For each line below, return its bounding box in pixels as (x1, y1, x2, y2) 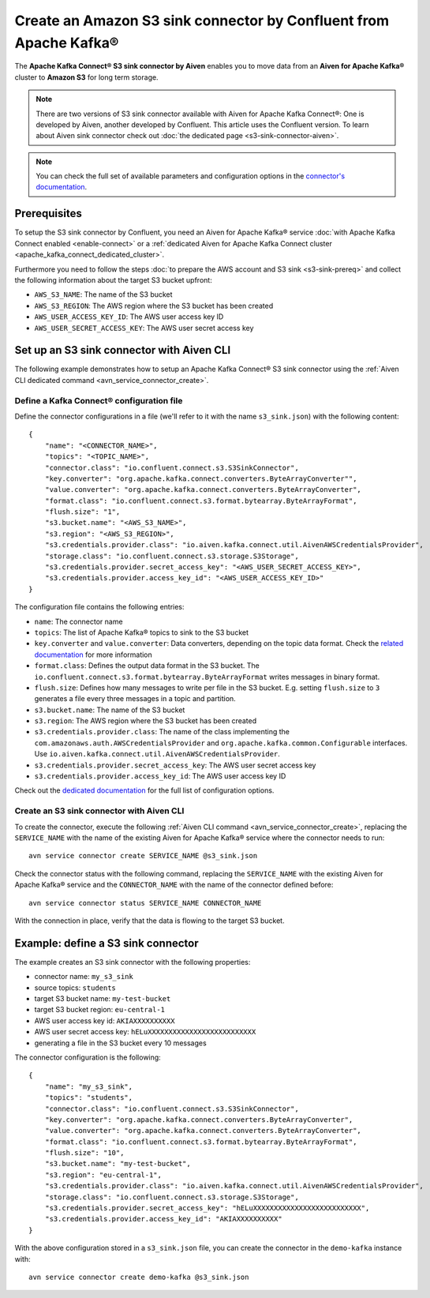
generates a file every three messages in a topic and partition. (34, 694, 236, 703)
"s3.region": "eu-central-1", (44, 1170, 162, 1180)
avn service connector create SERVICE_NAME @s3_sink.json (28, 851, 258, 861)
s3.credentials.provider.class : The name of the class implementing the (34, 727, 290, 737)
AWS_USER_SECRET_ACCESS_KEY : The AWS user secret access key (34, 323, 254, 332)
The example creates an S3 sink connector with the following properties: (14, 957, 251, 966)
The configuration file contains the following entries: (14, 602, 185, 612)
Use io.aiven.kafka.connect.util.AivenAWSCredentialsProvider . (34, 749, 280, 759)
